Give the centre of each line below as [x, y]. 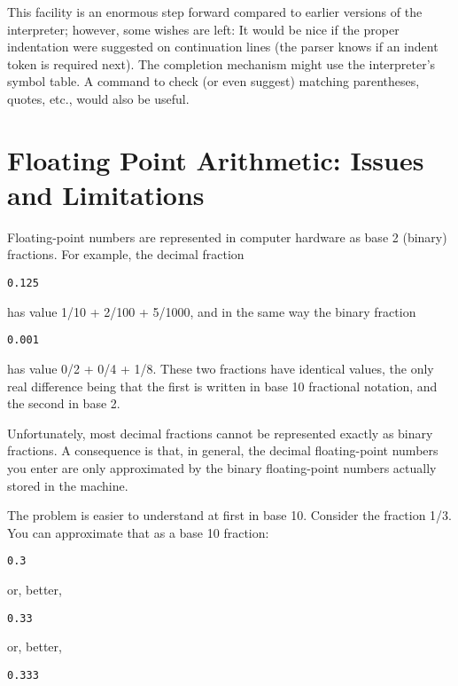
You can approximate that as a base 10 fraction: [138, 532]
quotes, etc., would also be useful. [98, 98]
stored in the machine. [68, 485]
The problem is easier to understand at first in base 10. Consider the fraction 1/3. [229, 515]
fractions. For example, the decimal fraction [126, 254]
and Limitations [106, 194]
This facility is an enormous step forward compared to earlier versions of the [215, 12]
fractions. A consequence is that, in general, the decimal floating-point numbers [223, 450]
